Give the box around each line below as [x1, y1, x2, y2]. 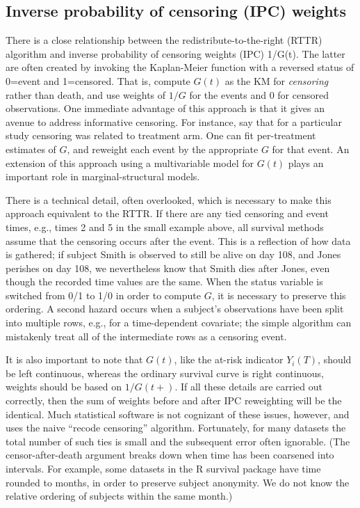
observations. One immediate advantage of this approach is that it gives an [6, 101, 325, 116]
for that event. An [272, 141, 350, 156]
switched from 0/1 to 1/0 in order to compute [6, 287, 201, 302]
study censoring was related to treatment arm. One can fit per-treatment [6, 128, 316, 143]
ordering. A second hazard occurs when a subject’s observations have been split [6, 301, 344, 316]
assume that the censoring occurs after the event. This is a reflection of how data [6, 233, 351, 248]
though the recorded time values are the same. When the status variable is [6, 274, 323, 289]
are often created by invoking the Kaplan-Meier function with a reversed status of [6, 60, 354, 74]
